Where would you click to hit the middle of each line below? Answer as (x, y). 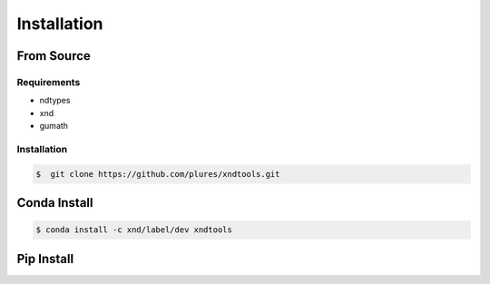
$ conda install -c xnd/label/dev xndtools (134, 230)
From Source (54, 56)
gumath (54, 126)
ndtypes (55, 101)
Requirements (49, 82)
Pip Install (45, 259)
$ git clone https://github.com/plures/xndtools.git (158, 174)
